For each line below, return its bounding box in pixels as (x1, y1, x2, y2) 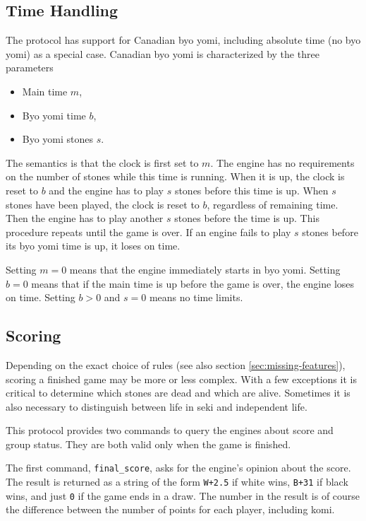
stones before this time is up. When (174, 182, 329, 197)
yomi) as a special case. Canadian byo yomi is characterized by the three (6, 46, 319, 61)
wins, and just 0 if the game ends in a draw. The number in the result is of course (6, 488, 360, 503)
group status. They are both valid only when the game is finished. (6, 436, 291, 451)
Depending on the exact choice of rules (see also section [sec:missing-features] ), (6, 357, 346, 372)
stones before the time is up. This (174, 211, 319, 226)
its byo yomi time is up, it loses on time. (6, 238, 181, 253)
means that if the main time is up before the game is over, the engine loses (31, 276, 355, 291)
